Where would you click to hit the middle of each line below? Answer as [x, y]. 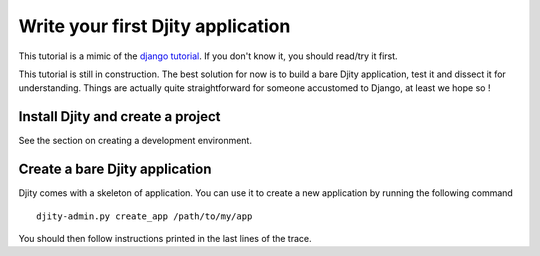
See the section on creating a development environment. [135, 141]
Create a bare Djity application [115, 169]
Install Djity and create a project [119, 116]
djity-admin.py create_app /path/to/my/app [144, 216]
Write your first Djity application [154, 26]
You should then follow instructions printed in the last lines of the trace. [165, 238]
